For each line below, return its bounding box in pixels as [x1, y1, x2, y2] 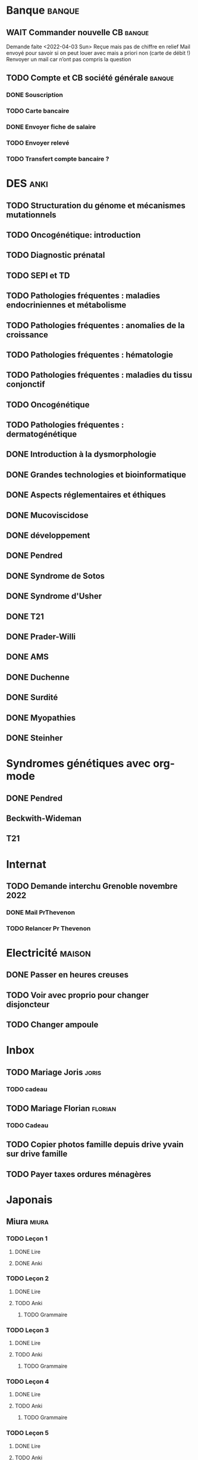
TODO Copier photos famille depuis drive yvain [6, 1140, 184, 1150]
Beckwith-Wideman [6, 813, 82, 823]
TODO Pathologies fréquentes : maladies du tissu [6, 370, 193, 380]
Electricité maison [6, 946, 91, 960]
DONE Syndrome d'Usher [6, 591, 102, 602]
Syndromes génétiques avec [6, 757, 151, 770]
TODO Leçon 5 [6, 1429, 49, 1437]
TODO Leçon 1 [6, 1234, 48, 1243]
